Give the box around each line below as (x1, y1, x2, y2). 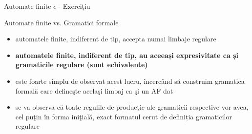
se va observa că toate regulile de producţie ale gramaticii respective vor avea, (15, 102, 249, 112)
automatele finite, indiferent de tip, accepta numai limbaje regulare (15, 34, 216, 44)
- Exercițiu (58, 1, 90, 11)
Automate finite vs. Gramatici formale (4, 17, 119, 27)
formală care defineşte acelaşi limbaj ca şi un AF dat (15, 85, 173, 96)
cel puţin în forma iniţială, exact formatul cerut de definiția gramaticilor (15, 111, 232, 121)
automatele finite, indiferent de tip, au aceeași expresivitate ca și (15, 50, 238, 60)
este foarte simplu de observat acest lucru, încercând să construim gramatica (15, 76, 245, 86)
